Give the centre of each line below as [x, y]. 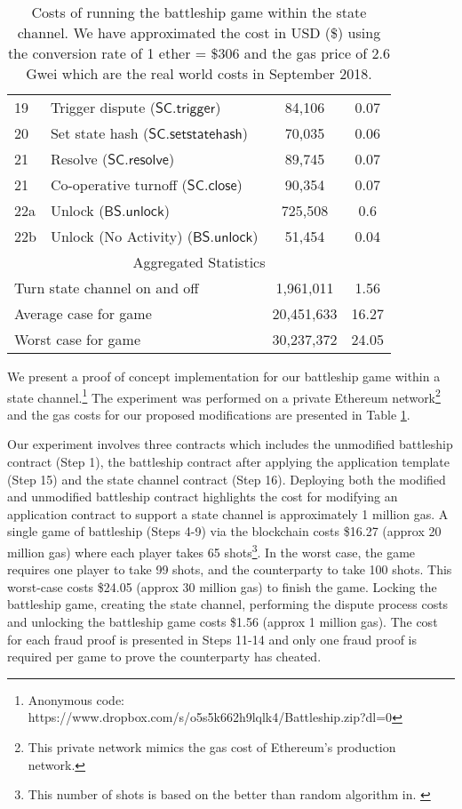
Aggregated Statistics [199, 262]
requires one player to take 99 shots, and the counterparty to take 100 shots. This [230, 569]
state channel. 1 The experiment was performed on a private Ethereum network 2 [224, 396]
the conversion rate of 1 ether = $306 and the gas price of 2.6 [199, 53]
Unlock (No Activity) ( [121, 236]
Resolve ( [79, 159]
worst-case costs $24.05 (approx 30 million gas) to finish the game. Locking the [222, 586]
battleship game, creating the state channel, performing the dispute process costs [228, 604]
